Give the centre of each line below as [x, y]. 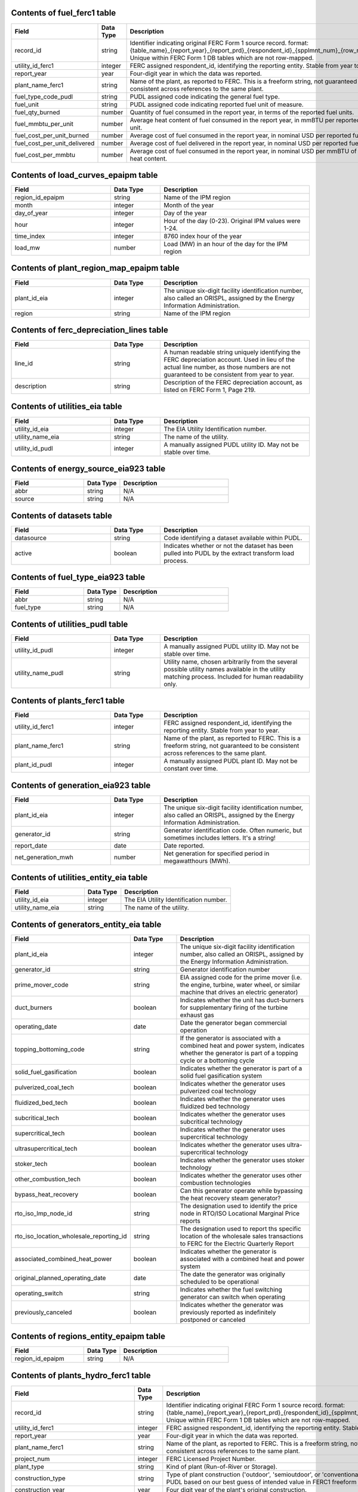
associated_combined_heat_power [63, 1259]
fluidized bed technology [215, 1106]
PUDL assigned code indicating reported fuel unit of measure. [217, 104]
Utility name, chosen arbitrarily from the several [231, 661]
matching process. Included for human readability [234, 676]
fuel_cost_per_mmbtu [45, 155]
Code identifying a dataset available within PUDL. [233, 538]
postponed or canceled [213, 1320]
